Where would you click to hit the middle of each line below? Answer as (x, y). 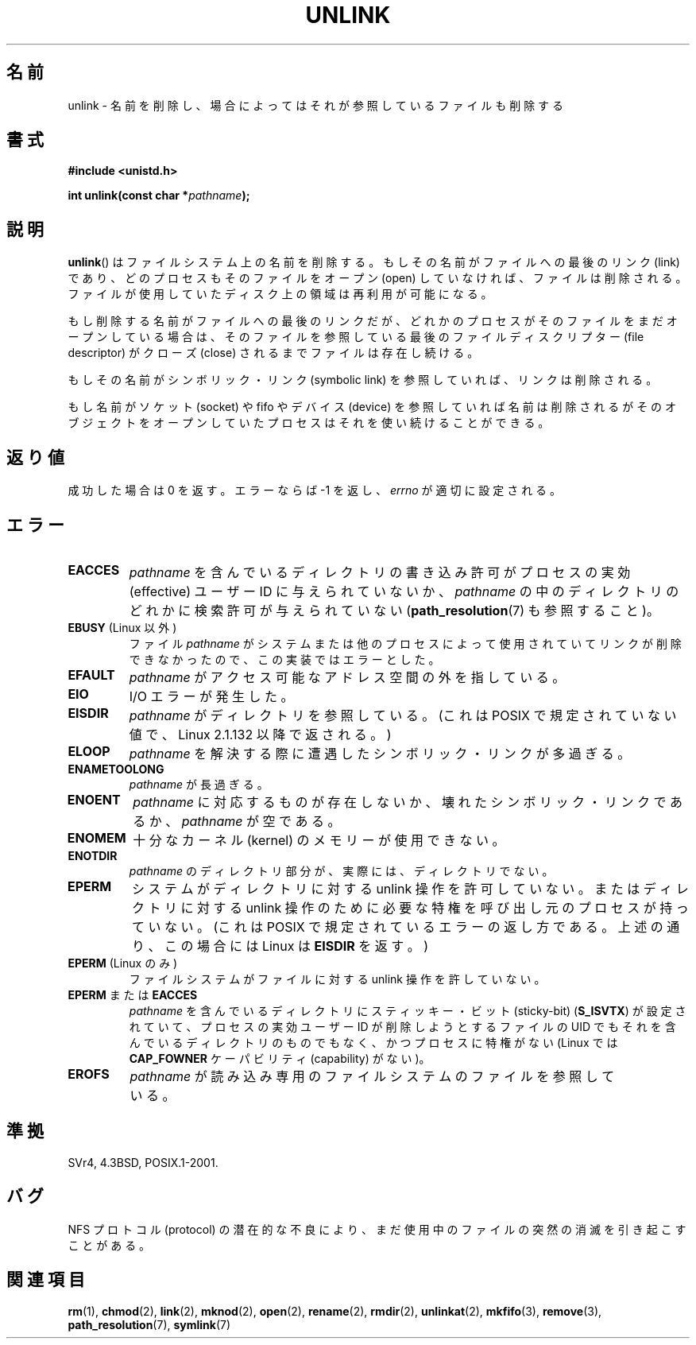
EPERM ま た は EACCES (133, 994)
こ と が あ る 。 (109, 1245)
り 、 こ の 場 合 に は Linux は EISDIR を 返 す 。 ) (280, 946)
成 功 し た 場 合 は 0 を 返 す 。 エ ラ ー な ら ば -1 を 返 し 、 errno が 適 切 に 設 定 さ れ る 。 (315, 490)
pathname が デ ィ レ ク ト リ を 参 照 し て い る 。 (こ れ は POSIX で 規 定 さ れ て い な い (403, 715)
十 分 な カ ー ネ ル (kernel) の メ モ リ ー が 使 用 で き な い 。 (319, 840)
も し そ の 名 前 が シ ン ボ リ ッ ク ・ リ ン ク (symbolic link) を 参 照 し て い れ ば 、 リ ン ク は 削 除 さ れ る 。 (363, 380)
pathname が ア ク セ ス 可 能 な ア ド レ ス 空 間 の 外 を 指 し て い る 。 (347, 677)
